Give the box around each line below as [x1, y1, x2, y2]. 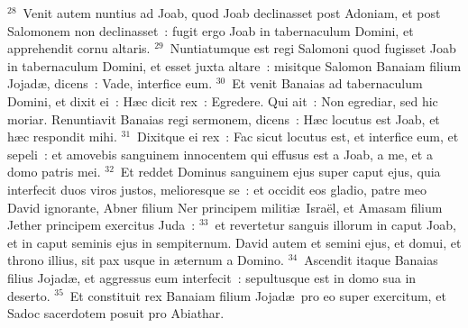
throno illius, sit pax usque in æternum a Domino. [7, 251, 284, 269]
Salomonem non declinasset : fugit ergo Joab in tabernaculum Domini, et [7, 21, 414, 40]
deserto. [7, 286, 50, 305]
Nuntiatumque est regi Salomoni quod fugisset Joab [170, 39, 456, 58]
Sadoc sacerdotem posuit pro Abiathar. [7, 304, 225, 323]
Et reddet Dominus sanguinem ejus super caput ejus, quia [120, 162, 441, 181]
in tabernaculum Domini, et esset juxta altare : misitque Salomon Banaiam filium [7, 56, 462, 75]
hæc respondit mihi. [7, 127, 117, 146]
